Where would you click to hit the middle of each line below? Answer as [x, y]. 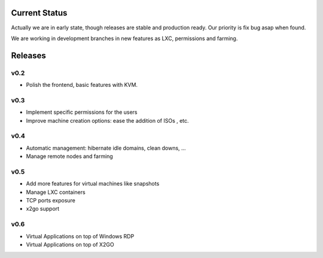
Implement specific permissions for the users [82, 112]
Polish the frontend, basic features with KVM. [82, 85]
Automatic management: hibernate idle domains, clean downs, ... [106, 148]
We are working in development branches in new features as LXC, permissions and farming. [124, 38]
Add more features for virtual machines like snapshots [93, 184]
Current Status [39, 13]
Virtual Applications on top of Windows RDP [80, 236]
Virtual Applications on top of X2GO [70, 244]
